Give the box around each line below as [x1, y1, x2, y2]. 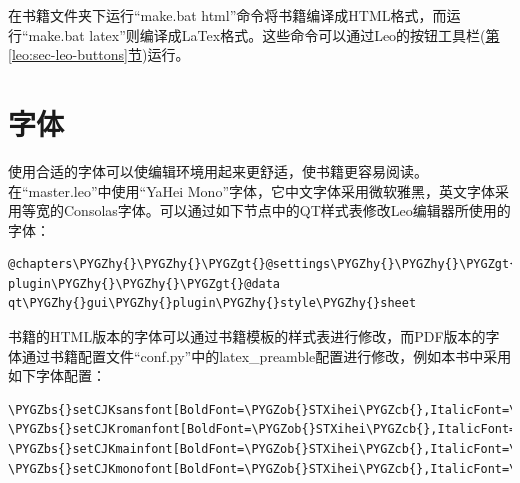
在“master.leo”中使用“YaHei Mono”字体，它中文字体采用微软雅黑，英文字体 [8, 180, 495, 201]
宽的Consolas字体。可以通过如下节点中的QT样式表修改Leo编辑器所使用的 [35, 200, 511, 221]
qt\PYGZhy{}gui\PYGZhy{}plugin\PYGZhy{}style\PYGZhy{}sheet [8, 296, 417, 311]
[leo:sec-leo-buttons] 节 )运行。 [8, 44, 190, 65]
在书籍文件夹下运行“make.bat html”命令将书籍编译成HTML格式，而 [8, 5, 447, 25]
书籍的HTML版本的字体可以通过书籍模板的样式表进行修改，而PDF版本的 [8, 326, 486, 347]
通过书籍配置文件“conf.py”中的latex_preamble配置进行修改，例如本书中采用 [21, 345, 512, 366]
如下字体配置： [8, 365, 106, 386]
